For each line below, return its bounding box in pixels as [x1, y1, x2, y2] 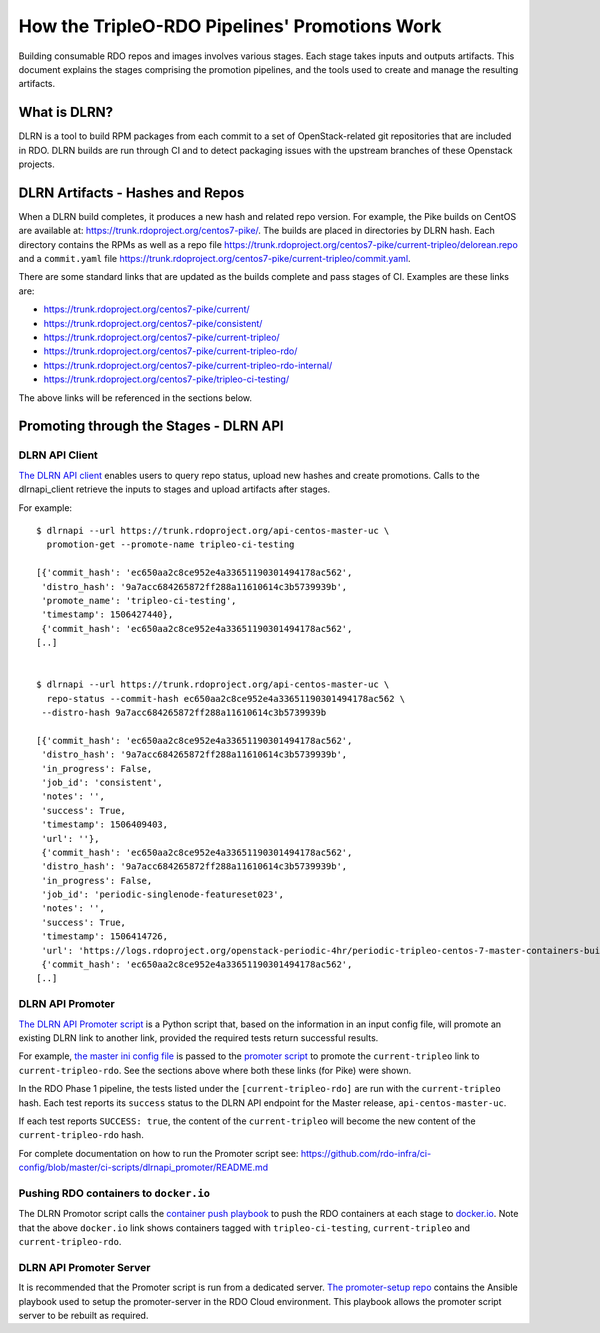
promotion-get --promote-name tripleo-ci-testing [46, 539, 295, 550]
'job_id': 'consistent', [41, 776, 164, 788]
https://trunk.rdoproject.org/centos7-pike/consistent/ [43, 317, 263, 329]
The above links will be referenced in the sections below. [18, 391, 253, 404]
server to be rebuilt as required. [18, 1309, 149, 1321]
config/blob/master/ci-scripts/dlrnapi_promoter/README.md [18, 1161, 269, 1174]
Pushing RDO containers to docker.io [18, 1186, 210, 1200]
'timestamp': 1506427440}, [41, 609, 174, 620]
